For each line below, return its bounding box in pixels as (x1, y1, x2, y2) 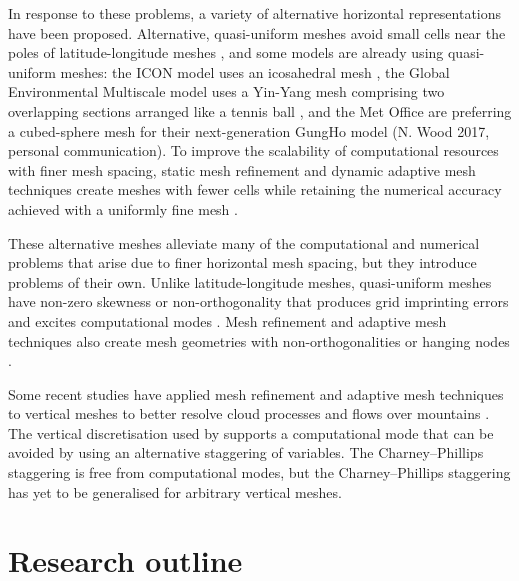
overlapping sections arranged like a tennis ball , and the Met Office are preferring (8, 100, 512, 121)
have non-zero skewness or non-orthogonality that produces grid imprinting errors (8, 291, 509, 312)
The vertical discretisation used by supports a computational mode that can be (8, 422, 494, 443)
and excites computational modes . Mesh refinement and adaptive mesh (8, 310, 447, 331)
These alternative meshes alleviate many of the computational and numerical (8, 232, 480, 253)
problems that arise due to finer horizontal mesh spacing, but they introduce (8, 252, 477, 273)
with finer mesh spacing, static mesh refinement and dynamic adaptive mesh (8, 159, 476, 180)
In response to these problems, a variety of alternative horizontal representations (8, 3, 502, 23)
